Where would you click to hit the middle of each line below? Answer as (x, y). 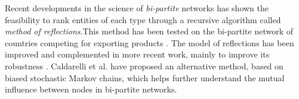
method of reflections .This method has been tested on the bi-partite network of (149, 31)
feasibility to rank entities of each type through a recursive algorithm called (143, 19)
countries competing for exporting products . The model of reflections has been (149, 42)
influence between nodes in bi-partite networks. (91, 89)
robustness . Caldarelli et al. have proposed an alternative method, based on (144, 66)
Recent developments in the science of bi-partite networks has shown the (137, 8)
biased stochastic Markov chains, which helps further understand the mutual (145, 77)
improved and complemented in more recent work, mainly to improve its (137, 54)
